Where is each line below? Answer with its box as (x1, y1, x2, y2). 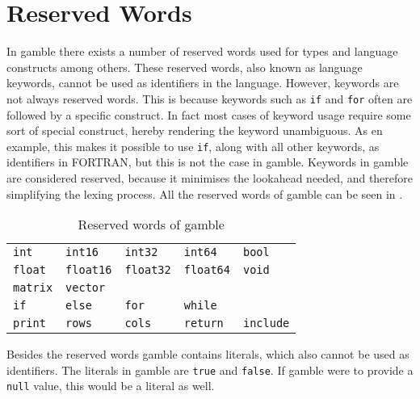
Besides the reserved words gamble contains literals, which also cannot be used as (6, 346, 409, 363)
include (243, 317, 290, 330)
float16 (65, 263, 112, 277)
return (183, 317, 224, 330)
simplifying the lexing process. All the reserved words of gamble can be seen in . (6, 185, 403, 202)
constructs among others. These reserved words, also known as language (6, 58, 363, 75)
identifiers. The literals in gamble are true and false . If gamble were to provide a (6, 361, 414, 378)
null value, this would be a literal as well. (6, 377, 215, 394)
